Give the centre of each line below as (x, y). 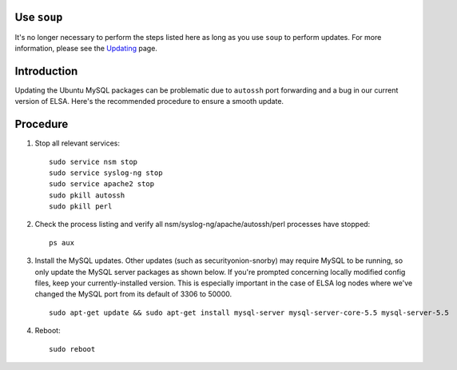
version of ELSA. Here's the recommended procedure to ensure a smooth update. (149, 101)
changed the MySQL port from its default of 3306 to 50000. (133, 294)
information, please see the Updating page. (86, 48)
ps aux (62, 243)
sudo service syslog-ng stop (106, 173)
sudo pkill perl (81, 207)
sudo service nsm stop (93, 161)
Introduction (46, 71)
